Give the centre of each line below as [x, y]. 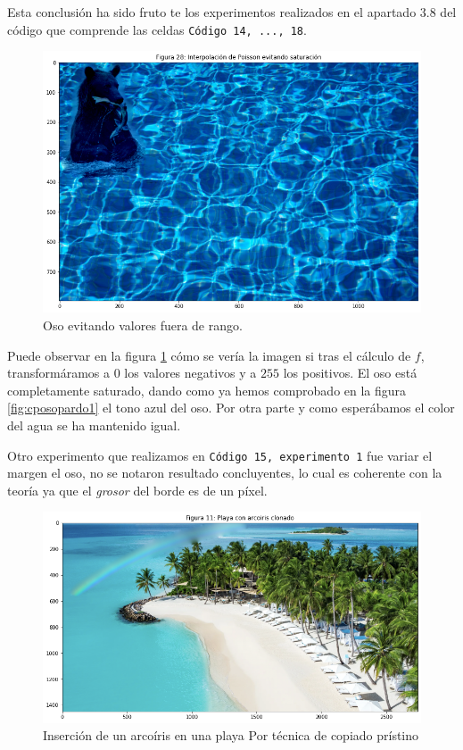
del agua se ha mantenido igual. [94, 425]
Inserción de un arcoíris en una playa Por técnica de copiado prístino [231, 735]
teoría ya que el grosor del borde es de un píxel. [137, 490]
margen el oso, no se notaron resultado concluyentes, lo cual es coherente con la [225, 473]
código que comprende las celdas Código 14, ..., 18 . [157, 29]
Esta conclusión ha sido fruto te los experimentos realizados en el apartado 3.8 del [232, 12]
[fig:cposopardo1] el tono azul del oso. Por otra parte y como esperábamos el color [231, 408]
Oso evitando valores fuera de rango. [143, 325]
